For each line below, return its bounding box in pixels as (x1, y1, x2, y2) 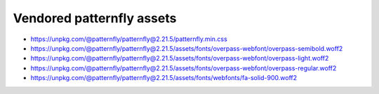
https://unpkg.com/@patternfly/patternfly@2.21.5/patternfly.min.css (30, 35, 227, 43)
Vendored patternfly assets (13, 10, 177, 26)
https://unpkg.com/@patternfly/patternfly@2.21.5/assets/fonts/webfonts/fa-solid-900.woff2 (30, 74, 298, 82)
